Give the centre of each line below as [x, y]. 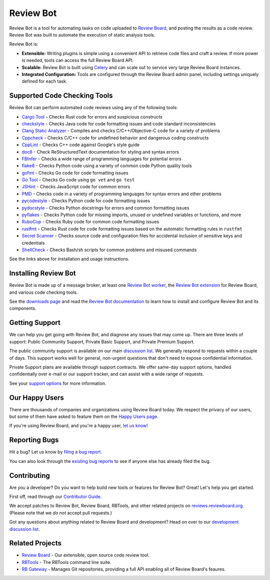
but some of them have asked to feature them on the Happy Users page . [84, 417]
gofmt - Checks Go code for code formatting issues [75, 173]
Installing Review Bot [42, 273]
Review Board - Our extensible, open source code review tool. [86, 555]
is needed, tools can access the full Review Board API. [78, 61]
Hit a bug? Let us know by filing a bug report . [56, 452]
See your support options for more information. [58, 383]
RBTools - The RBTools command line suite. [66, 562]
